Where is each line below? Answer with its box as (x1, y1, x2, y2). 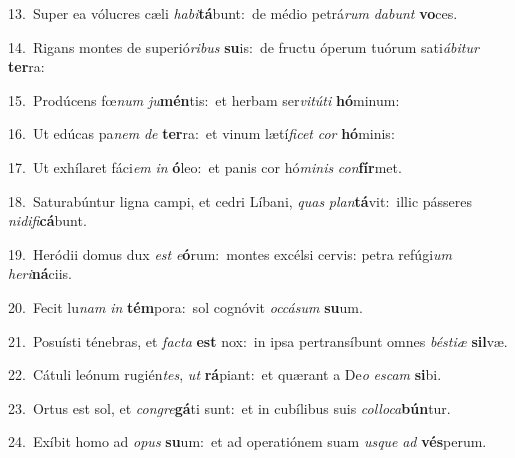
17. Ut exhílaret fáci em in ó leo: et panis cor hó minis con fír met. (8, 156, 402, 177)
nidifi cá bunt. (8, 210, 87, 231)
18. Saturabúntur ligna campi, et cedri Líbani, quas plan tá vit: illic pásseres (8, 190, 473, 211)
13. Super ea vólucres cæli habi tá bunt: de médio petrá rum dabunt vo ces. (8, 3, 458, 23)
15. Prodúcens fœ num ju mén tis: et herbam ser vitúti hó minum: (8, 89, 400, 110)
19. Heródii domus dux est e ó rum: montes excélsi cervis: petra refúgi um (8, 243, 453, 264)
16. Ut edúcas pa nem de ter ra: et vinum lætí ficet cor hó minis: (8, 123, 395, 144)
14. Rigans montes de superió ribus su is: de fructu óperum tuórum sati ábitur (8, 36, 479, 57)
